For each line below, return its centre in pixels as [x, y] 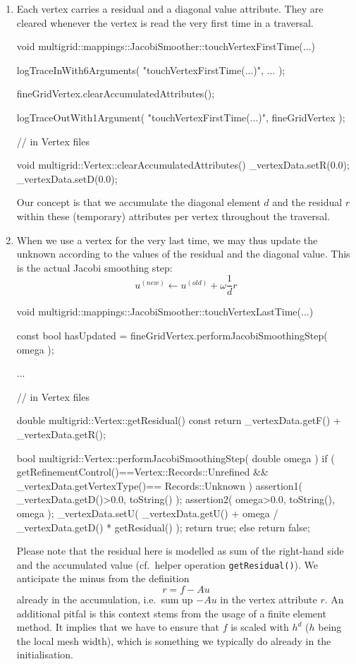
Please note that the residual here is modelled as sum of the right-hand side [180, 551]
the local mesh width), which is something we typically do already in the [174, 640]
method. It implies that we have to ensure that [118, 627]
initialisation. [45, 654]
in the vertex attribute [269, 599]
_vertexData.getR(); [61, 434]
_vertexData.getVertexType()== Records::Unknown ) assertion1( [160, 485]
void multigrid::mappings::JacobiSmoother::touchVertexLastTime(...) [165, 312]
